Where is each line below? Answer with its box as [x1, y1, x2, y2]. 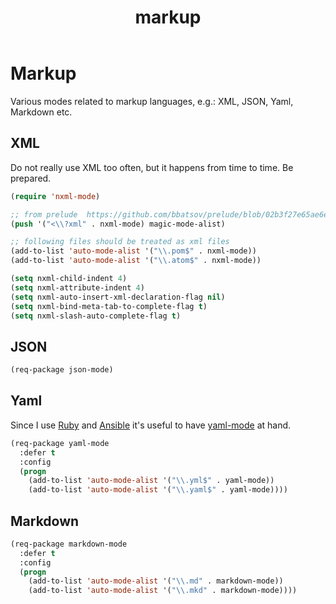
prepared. [10, 172, 52, 184]
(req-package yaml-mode [10, 438, 110, 448]
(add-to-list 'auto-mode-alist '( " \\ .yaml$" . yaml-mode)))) [28, 485, 288, 495]
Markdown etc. [10, 106, 73, 118]
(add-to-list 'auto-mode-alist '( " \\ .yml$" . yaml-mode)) [28, 476, 275, 486]
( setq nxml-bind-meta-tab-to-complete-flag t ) [10, 301, 208, 311]
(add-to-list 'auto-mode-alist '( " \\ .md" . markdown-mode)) [28, 576, 284, 586]
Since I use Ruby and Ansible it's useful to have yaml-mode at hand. [10, 419, 292, 431]
